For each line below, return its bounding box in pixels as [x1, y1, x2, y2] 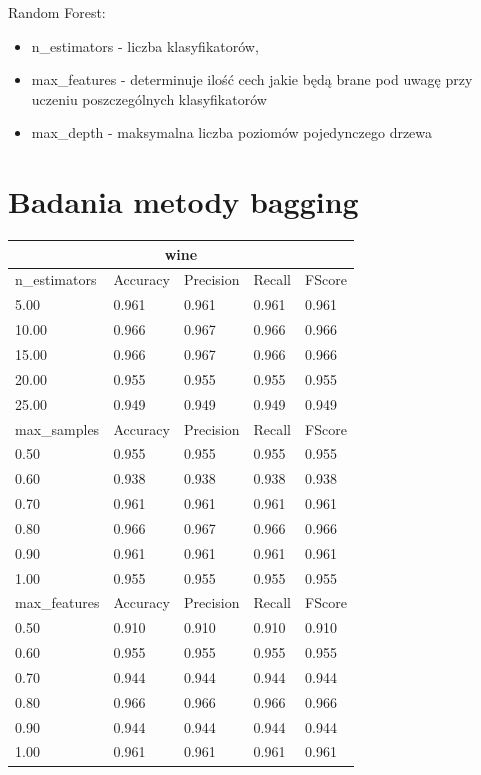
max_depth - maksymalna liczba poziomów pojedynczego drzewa [31, 122, 433, 143]
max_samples [15, 418, 100, 439]
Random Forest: [8, 2, 106, 22]
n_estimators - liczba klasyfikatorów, [31, 35, 259, 56]
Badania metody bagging [8, 181, 359, 222]
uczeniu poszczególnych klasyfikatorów [31, 88, 267, 109]
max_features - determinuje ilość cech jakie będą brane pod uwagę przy [31, 69, 473, 90]
